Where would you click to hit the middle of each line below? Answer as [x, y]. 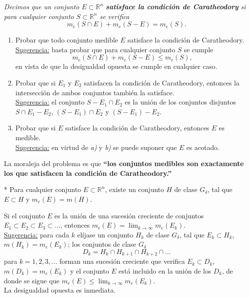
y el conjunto [89, 270]
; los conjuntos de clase [102, 244]
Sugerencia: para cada [37, 234]
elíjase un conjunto [105, 234]
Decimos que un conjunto [42, 6]
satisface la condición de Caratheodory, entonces [137, 128]
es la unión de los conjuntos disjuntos [181, 102]
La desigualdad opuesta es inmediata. [60, 290]
